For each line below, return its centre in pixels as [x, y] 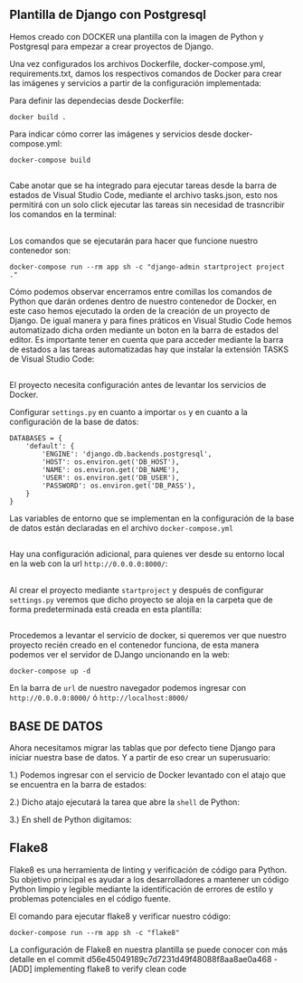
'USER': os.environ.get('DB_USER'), [111, 477]
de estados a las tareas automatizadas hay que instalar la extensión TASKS [149, 349]
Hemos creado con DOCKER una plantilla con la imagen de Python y [137, 36]
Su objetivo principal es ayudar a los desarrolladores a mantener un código [149, 879]
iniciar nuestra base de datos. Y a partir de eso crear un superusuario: [140, 757]
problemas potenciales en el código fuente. [90, 898]
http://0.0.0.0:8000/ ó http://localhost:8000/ [99, 698]
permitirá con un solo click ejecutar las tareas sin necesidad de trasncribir [147, 205]
